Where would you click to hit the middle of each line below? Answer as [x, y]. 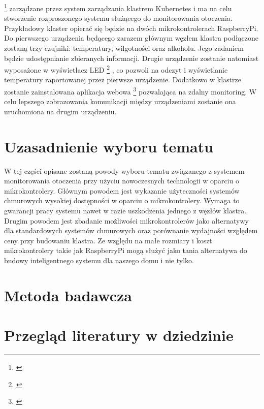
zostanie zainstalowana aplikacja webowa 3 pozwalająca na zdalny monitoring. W [130, 91]
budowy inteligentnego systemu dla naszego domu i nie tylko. [99, 260]
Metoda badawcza [68, 295]
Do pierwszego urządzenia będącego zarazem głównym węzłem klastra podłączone [131, 38]
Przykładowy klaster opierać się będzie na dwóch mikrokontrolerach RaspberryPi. [131, 28]
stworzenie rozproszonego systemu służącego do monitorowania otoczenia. [118, 18]
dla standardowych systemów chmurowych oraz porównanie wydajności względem [131, 230]
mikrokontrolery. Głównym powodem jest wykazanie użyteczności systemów [122, 190]
